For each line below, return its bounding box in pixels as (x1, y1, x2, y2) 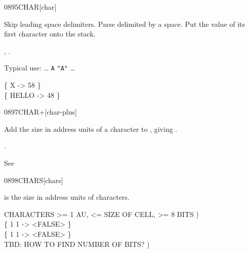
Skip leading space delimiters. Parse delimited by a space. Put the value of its (4, 18, 245, 29)
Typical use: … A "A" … (4, 62, 75, 73)
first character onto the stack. (4, 28, 96, 39)
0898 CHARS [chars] (4, 174, 63, 185)
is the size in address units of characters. (4, 192, 130, 202)
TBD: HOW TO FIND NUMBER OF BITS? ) (4, 238, 150, 249)
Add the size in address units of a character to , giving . (4, 123, 178, 134)
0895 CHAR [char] (4, 2, 57, 12)
